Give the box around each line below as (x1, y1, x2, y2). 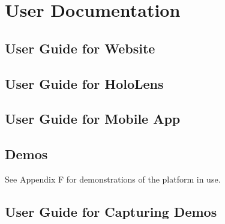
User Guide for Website (5, 38, 155, 57)
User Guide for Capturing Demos (5, 202, 217, 220)
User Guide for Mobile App (5, 109, 181, 128)
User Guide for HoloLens (5, 74, 164, 92)
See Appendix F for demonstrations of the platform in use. (5, 172, 221, 185)
